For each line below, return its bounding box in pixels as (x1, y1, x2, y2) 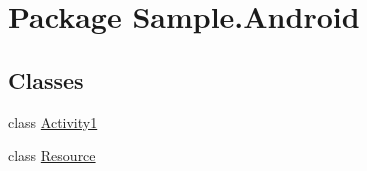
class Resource (8, 145, 96, 166)
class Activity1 (8, 111, 98, 132)
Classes (8, 64, 84, 95)
